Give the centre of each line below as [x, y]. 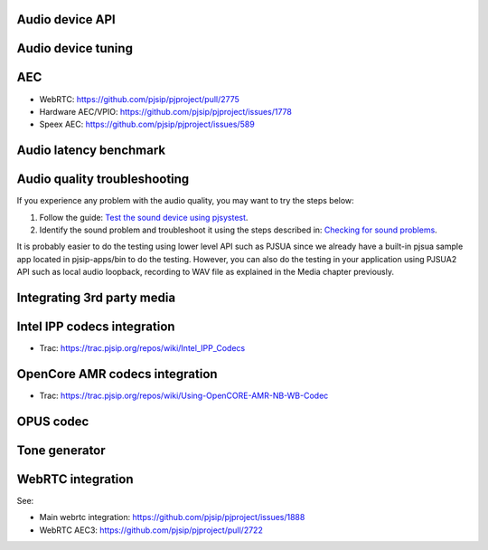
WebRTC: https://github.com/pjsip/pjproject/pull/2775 [139, 99]
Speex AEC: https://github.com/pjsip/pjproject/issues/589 [147, 124]
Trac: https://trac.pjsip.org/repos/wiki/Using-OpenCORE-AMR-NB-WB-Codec [184, 396]
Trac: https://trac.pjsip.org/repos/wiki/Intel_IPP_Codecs [142, 348]
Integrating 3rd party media [96, 298]
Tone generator [61, 450]
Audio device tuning [75, 48]
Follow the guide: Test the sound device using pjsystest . [144, 217]
